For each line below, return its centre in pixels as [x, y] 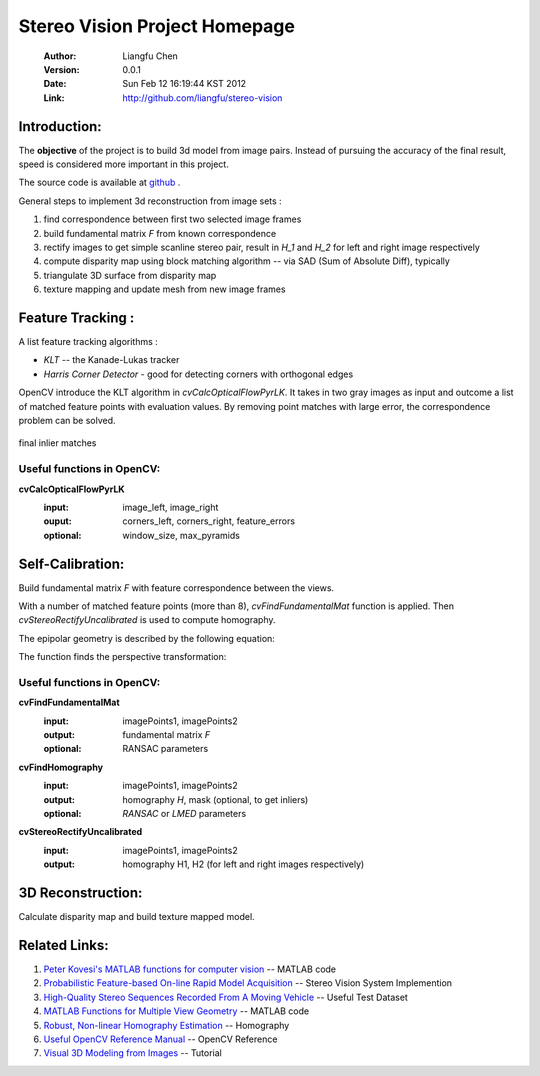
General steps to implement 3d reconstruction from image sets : [150, 201]
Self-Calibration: [71, 563]
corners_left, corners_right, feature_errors [208, 521]
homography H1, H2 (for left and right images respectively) [243, 864]
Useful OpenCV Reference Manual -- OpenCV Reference [160, 1039]
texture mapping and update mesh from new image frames [164, 289]
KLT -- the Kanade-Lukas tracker [111, 360]
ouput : [57, 521]
